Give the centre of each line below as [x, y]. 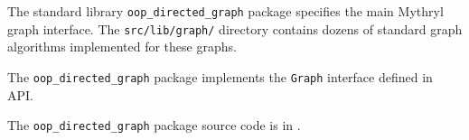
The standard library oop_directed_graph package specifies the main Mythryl [225, 11]
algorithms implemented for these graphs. [122, 47]
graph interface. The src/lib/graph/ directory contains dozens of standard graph [235, 28]
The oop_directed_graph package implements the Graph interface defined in [220, 76]
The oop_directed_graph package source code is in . [154, 125]
